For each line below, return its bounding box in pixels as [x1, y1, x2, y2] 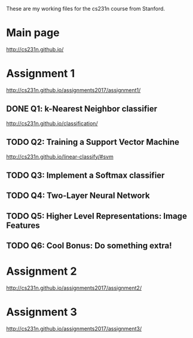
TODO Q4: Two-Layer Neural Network [6, 191, 151, 201]
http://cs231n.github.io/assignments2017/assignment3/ [6, 325, 142, 332]
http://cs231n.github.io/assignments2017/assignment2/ [6, 284, 142, 291]
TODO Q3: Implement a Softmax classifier [6, 170, 165, 180]
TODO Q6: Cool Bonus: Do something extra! [6, 240, 172, 251]
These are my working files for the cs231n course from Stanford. [6, 5, 166, 12]
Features [6, 220, 40, 230]
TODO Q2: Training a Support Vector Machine [6, 137, 180, 147]
